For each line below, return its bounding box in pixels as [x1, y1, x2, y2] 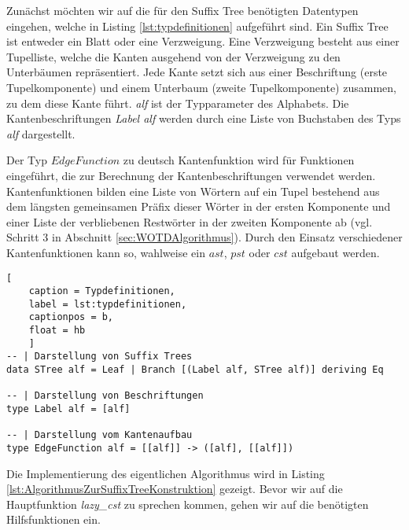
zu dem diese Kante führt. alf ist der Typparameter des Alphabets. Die [6, 94, 349, 111]
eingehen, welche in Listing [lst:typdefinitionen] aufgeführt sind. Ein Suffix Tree [6, 17, 389, 34]
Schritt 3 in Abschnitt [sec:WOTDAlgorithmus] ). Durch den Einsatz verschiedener [6, 229, 403, 245]
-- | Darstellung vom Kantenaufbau [6, 429, 193, 441]
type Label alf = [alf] [6, 403, 131, 415]
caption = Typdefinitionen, [28, 285, 175, 297]
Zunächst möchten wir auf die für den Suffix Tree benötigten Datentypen [6, 2, 359, 18]
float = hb [28, 325, 86, 337]
